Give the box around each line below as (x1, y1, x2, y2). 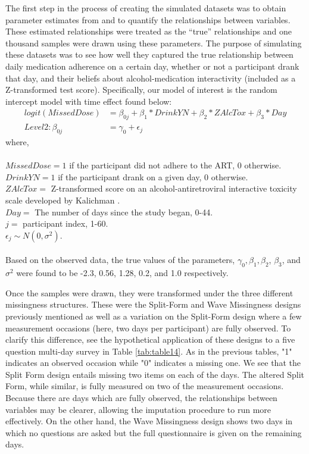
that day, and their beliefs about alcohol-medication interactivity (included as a (5, 71, 296, 84)
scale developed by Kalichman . (5, 193, 120, 206)
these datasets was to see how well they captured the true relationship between (5, 48, 294, 61)
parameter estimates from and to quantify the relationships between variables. (5, 13, 291, 26)
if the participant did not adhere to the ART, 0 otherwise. (69, 159, 282, 171)
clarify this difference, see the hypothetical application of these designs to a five (5, 333, 295, 346)
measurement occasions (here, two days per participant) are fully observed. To (5, 321, 291, 334)
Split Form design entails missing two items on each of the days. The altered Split (5, 368, 304, 380)
